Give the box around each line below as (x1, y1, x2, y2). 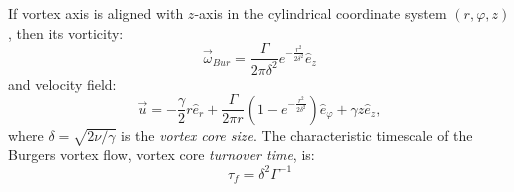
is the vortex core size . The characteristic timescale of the (120, 124, 473, 145)
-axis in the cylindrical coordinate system (194, 3, 447, 23)
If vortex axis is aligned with (8, 3, 184, 23)
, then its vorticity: (8, 22, 124, 43)
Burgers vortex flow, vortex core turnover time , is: (8, 144, 315, 165)
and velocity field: (8, 73, 117, 94)
